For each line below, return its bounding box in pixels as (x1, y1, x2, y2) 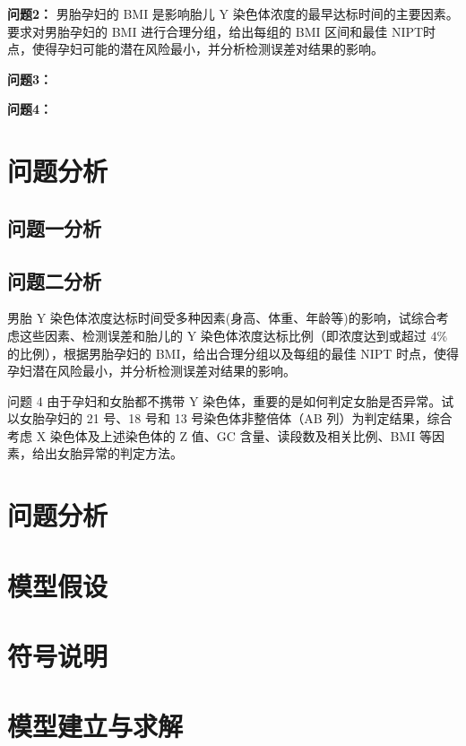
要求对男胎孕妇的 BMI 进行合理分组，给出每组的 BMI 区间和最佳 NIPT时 (7, 22, 436, 40)
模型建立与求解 (7, 707, 184, 744)
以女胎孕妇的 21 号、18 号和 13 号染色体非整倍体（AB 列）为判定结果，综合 (7, 409, 453, 428)
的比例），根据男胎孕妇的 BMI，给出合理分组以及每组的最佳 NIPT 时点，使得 (7, 343, 459, 362)
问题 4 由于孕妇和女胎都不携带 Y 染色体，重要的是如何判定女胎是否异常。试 (7, 391, 454, 410)
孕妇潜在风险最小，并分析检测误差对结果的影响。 (7, 361, 296, 380)
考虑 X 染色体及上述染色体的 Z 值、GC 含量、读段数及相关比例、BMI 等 (7, 426, 432, 445)
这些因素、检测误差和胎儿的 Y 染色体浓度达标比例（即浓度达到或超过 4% (19, 325, 448, 344)
